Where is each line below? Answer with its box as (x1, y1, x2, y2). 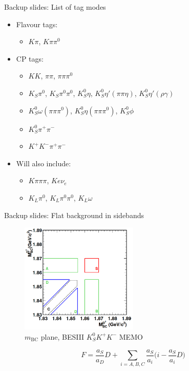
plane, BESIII (40, 331, 85, 342)
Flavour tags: (16, 18, 58, 29)
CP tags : (16, 53, 44, 64)
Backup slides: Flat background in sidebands (4, 209, 144, 220)
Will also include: (16, 158, 71, 168)
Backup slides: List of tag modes (4, 2, 106, 12)
